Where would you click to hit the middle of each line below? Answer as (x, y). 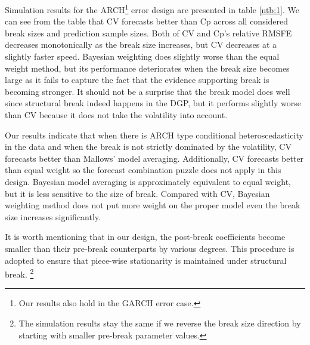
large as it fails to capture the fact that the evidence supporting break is (137, 80)
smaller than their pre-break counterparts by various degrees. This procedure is (150, 248)
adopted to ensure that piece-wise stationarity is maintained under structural (146, 260)
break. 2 (19, 273)
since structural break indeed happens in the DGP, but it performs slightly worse (153, 103)
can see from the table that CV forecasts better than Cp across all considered (147, 21)
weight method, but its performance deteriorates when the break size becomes (147, 68)
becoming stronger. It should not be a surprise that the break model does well (148, 91)
